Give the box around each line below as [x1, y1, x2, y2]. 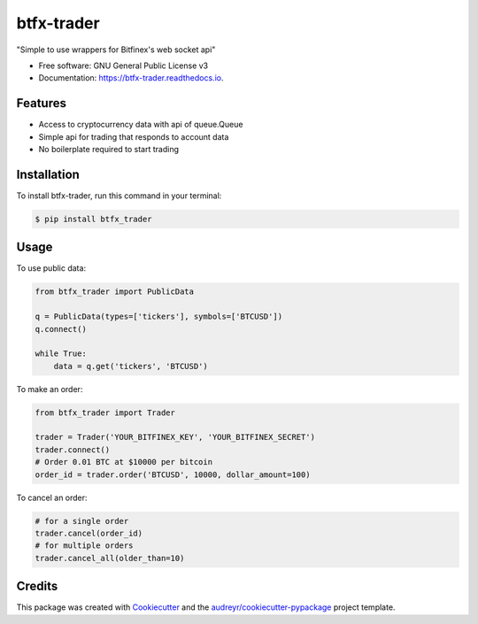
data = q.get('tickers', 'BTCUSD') [53, 361, 208, 371]
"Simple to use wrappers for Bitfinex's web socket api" [16, 44, 216, 55]
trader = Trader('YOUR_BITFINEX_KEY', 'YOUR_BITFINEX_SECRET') [35, 432, 316, 443]
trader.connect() [35, 444, 111, 455]
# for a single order [35, 516, 129, 526]
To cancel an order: [16, 492, 88, 503]
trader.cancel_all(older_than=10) [35, 553, 185, 563]
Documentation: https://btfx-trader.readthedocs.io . [38, 73, 224, 83]
